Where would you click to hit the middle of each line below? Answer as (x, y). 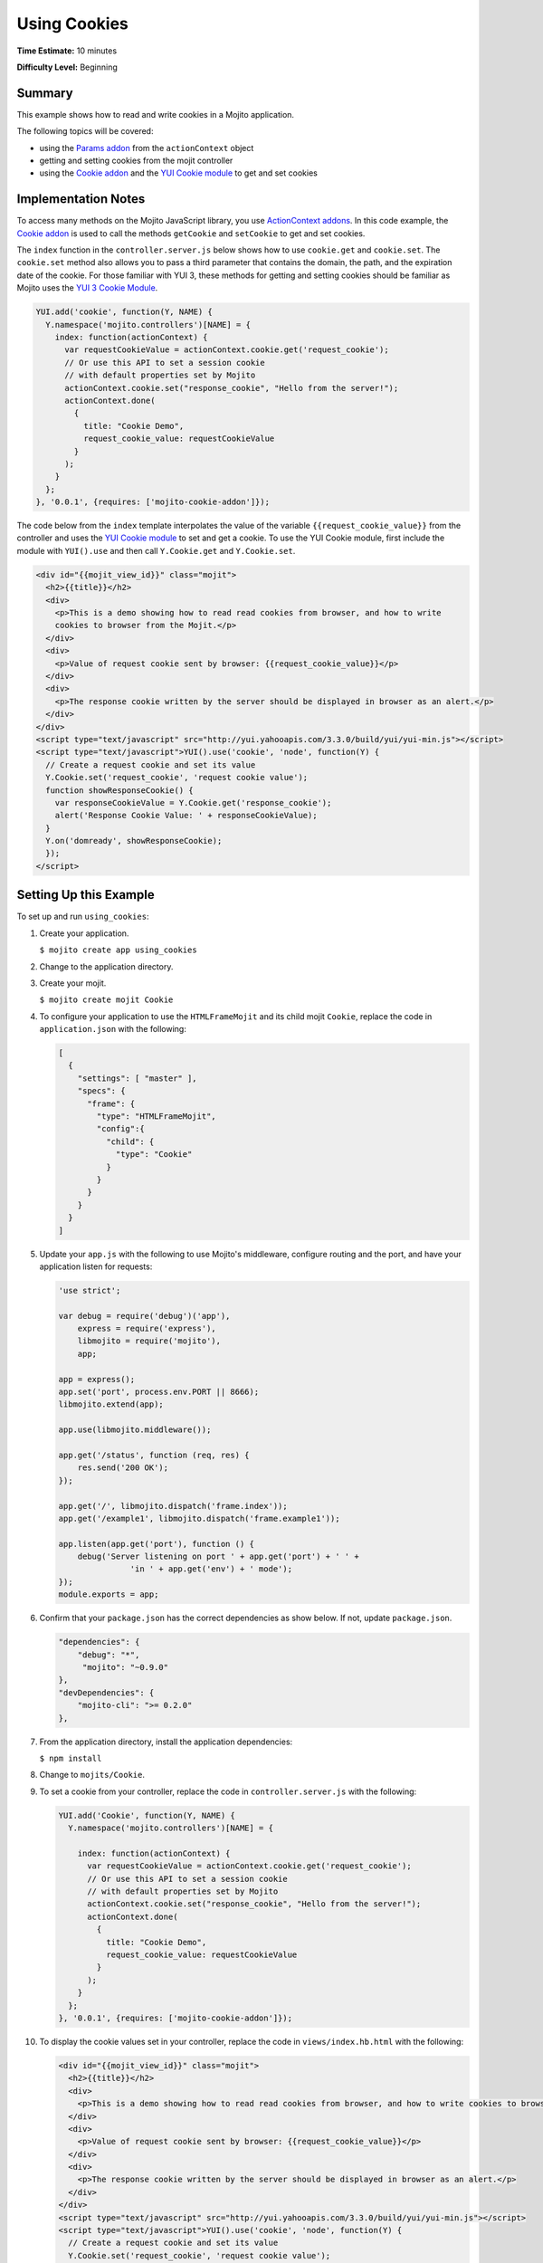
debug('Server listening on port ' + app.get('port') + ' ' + (218, 1556)
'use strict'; (90, 1290)
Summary (45, 93)
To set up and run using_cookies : (83, 917)
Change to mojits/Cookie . (92, 1775)
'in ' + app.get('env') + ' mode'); (211, 1569)
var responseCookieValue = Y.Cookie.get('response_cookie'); (193, 802)
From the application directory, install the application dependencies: (166, 1742)
